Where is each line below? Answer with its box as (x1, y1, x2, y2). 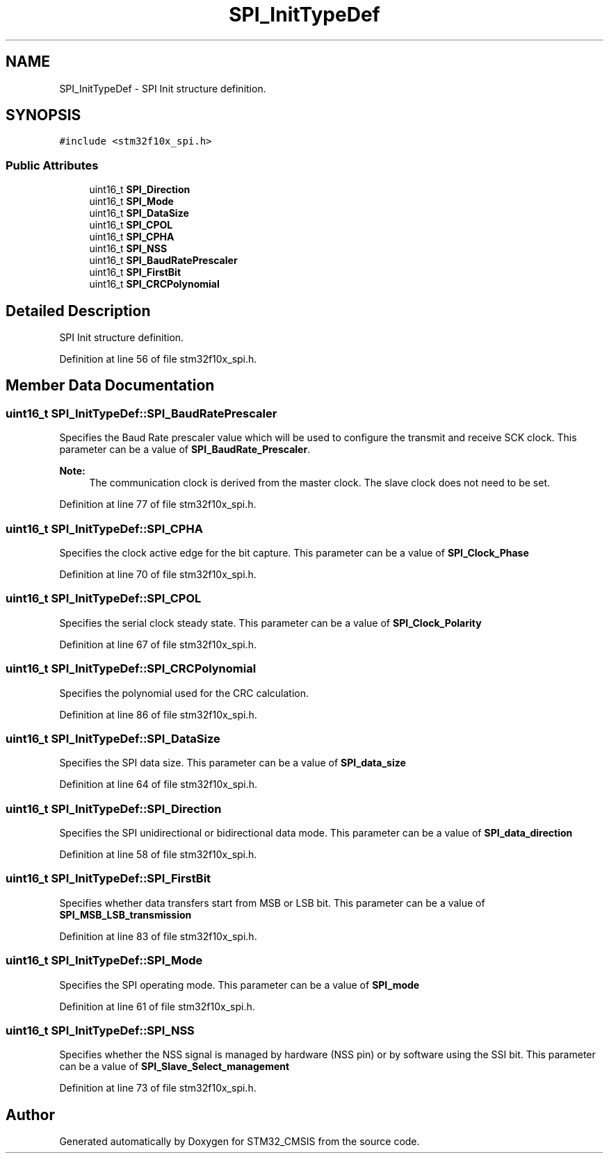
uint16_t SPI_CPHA (89, 231, 174, 243)
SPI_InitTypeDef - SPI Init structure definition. (59, 82, 266, 94)
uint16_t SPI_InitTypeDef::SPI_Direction (6, 801, 222, 816)
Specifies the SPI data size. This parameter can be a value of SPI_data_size (59, 757, 406, 769)
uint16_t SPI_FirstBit (89, 266, 181, 279)
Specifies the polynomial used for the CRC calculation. (59, 687, 309, 699)
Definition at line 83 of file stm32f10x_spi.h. (59, 930, 257, 942)
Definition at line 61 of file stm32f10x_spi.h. (59, 1000, 255, 1012)
